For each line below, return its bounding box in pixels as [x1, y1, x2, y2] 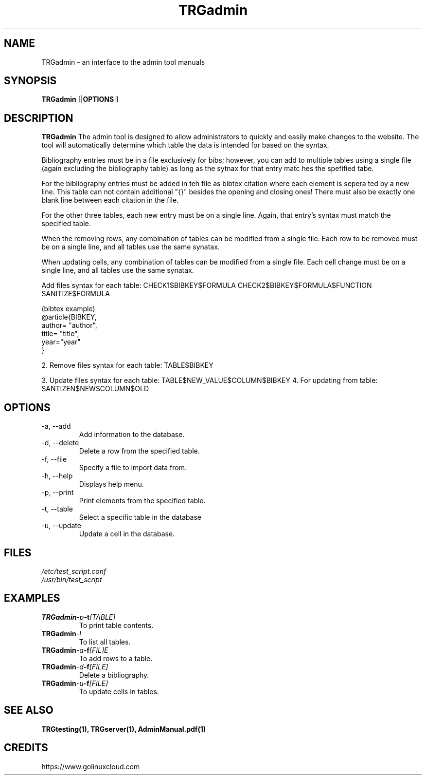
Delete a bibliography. [79, 670, 149, 679]
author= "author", [41, 321, 97, 330]
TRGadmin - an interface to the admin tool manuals [41, 57, 205, 66]
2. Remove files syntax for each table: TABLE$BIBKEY [41, 361, 213, 370]
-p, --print [41, 488, 74, 497]
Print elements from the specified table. [79, 496, 206, 505]
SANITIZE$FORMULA [41, 289, 110, 298]
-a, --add [41, 422, 71, 431]
